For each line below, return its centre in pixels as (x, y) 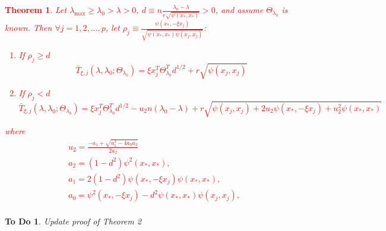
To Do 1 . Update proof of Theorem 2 (73, 221)
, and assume (239, 10)
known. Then (29, 28)
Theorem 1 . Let (36, 10)
